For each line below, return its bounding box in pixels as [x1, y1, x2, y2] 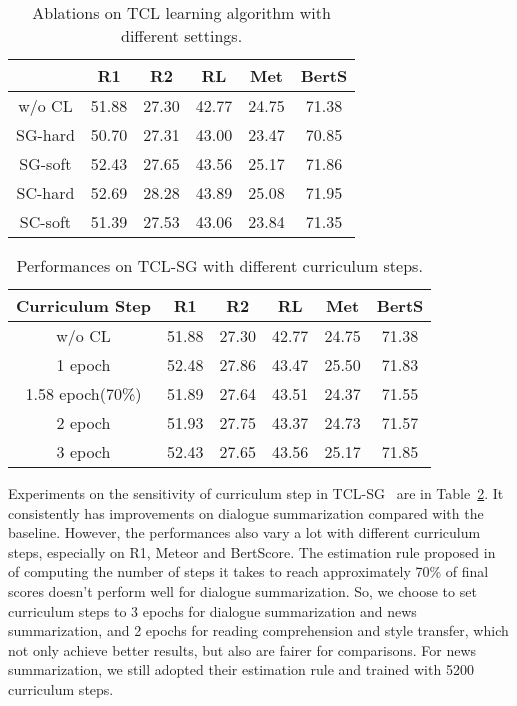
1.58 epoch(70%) [25, 382, 142, 405]
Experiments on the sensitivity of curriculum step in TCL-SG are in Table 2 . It [8, 483, 504, 503]
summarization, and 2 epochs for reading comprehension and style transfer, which [8, 620, 509, 641]
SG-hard [16, 123, 75, 146]
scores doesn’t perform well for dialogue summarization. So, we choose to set [8, 580, 477, 601]
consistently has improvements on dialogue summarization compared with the [8, 502, 484, 523]
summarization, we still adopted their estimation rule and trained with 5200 [8, 659, 474, 680]
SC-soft [19, 210, 72, 233]
